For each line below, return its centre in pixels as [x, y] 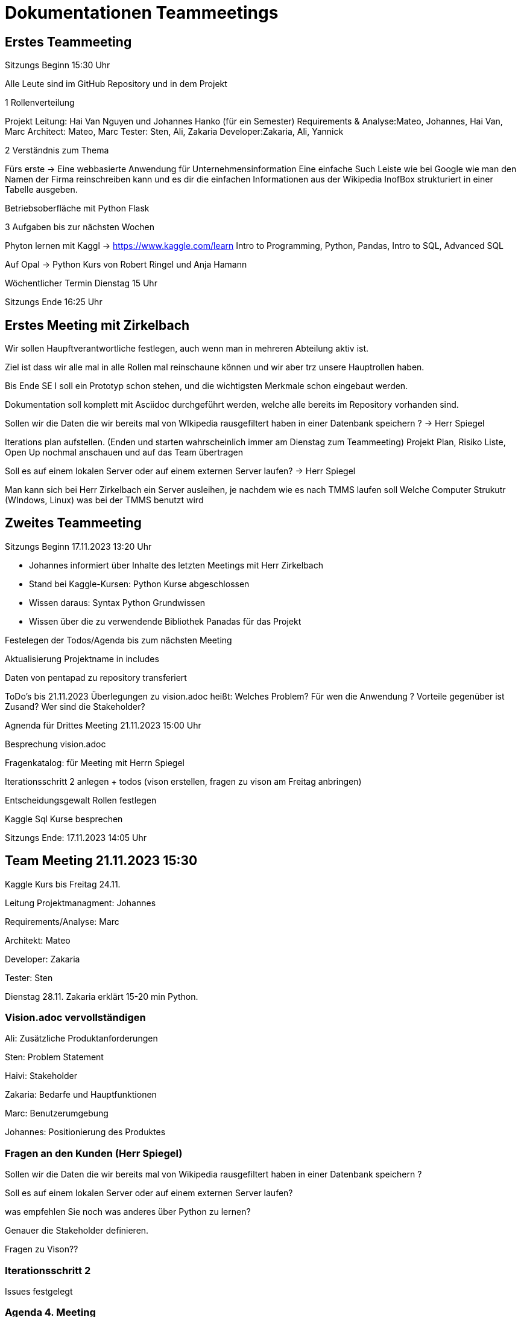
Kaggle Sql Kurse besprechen [64, 819]
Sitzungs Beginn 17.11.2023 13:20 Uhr [78, 546]
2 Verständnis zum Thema [57, 150]
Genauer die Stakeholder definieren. [77, 1231]
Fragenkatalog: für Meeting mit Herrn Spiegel [95, 762]
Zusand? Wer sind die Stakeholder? [75, 706]
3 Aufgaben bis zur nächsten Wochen [80, 227]
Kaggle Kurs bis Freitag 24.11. [63, 884]
